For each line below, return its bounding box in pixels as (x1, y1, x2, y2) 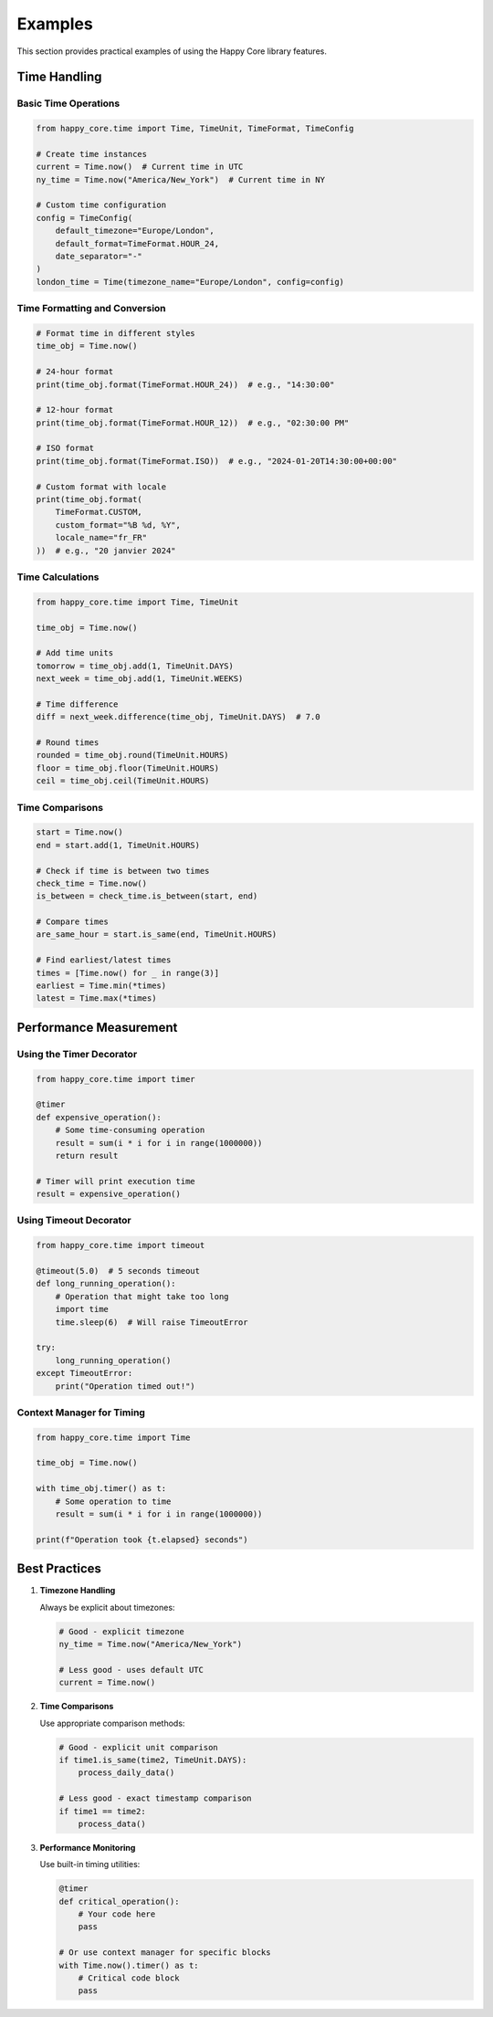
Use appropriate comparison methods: (39, 1718, 185, 1728)
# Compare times (36, 917, 110, 927)
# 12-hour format (36, 404, 114, 415)
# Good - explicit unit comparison (58, 1742, 218, 1752)
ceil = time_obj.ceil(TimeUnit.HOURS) (36, 776, 210, 786)
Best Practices (16, 1561, 102, 1577)
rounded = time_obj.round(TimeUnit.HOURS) (36, 750, 229, 761)
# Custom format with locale (36, 481, 167, 492)
